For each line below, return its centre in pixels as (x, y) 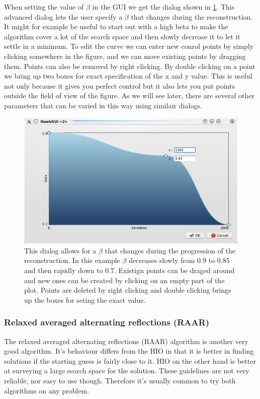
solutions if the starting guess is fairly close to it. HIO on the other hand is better (130, 360)
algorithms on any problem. (47, 390)
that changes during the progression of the (170, 250)
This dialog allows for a (60, 250)
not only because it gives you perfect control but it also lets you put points (119, 85)
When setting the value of (44, 7)
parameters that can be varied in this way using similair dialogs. (103, 105)
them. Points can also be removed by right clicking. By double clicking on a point (130, 66)
